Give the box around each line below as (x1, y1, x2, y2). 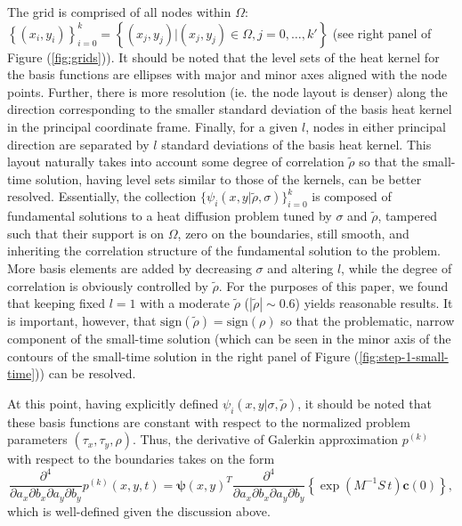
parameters (7, 430, 68, 449)
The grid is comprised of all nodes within (7, 3, 231, 20)
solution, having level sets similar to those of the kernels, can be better (35, 169, 422, 188)
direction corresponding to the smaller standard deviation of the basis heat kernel (7, 100, 452, 118)
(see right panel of (332, 23, 432, 42)
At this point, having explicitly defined (7, 393, 219, 412)
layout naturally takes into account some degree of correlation (7, 152, 344, 171)
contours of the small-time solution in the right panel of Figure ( (7, 346, 360, 365)
